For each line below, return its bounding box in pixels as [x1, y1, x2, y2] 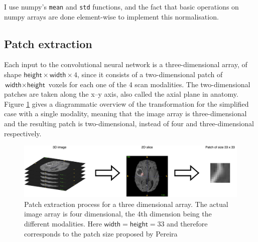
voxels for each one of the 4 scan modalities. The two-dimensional [48, 79, 250, 89]
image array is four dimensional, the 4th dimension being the [24, 208, 212, 219]
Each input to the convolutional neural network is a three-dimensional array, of [4, 59, 247, 70]
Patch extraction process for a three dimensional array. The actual [24, 198, 228, 209]
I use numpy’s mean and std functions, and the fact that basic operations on [4, 2, 239, 12]
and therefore [167, 218, 208, 229]
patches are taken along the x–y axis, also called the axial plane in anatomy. [4, 89, 238, 99]
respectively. [4, 128, 42, 138]
